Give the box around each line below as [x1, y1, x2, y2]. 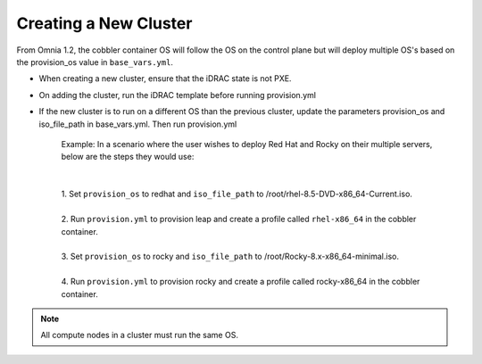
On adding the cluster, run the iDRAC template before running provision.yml [38, 89, 317, 100]
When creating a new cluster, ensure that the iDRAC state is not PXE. [38, 73, 292, 84]
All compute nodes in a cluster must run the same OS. [40, 330, 238, 341]
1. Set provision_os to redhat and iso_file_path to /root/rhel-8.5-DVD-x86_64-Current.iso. [61, 188, 412, 200]
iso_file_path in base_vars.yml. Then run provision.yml [38, 119, 237, 129]
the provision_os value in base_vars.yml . [16, 56, 174, 67]
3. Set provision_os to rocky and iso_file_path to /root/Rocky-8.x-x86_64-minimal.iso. [61, 251, 399, 262]
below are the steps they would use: [61, 152, 195, 162]
